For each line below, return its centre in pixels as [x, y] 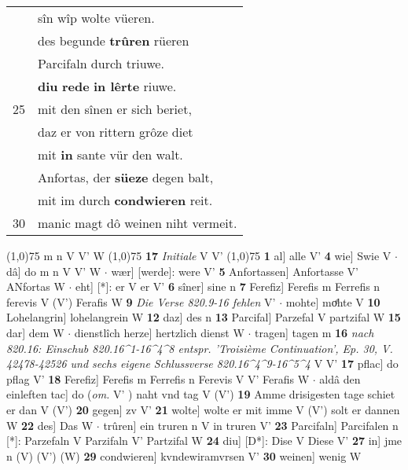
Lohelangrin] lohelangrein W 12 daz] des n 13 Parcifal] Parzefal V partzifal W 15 [204, 317]
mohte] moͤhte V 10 [333, 301]
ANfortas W [36, 286]
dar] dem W [35, 332]
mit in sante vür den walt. [110, 154]
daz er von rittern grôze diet [116, 132]
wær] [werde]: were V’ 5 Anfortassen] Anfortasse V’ [235, 271]
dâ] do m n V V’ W [54, 271]
